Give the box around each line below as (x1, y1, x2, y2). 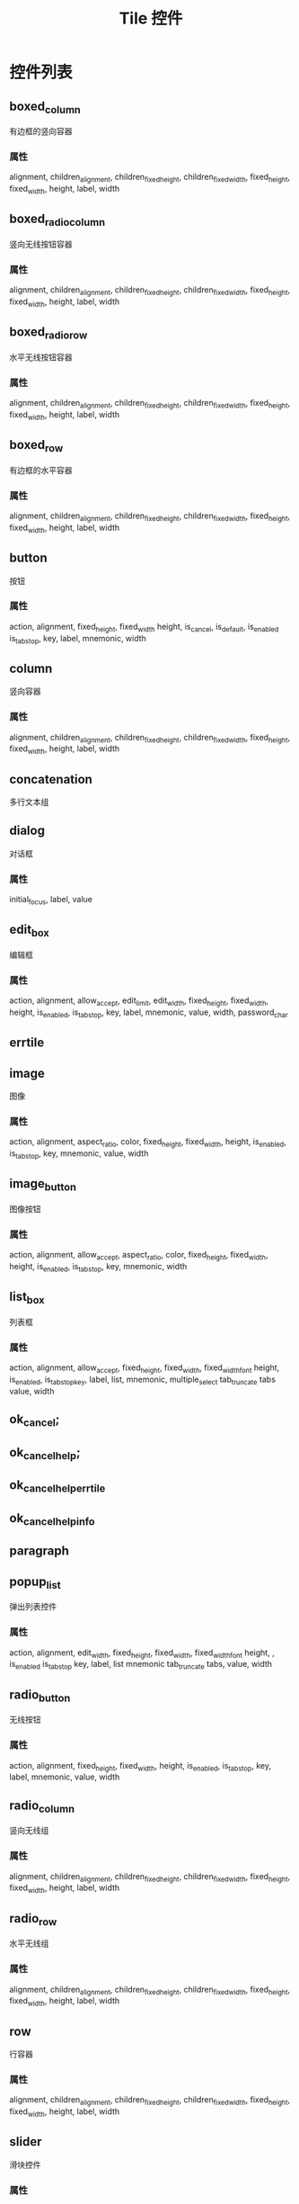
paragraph (9, 1544, 70, 1559)
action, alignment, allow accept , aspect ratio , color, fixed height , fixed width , (9, 1250, 268, 1262)
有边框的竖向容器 (9, 126, 73, 137)
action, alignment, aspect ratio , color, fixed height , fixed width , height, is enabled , (9, 1136, 287, 1150)
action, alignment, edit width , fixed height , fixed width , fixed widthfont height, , (9, 1647, 276, 1660)
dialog (9, 823, 45, 838)
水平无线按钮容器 (9, 352, 73, 363)
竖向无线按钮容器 (9, 239, 73, 250)
